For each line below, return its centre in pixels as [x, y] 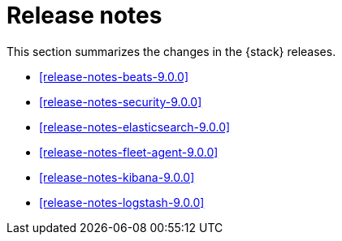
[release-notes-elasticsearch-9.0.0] [135, 127]
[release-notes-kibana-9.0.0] [117, 177]
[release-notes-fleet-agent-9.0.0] [129, 152]
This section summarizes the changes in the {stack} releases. [171, 51]
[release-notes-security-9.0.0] [121, 101]
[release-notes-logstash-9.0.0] [122, 202]
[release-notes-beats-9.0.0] [114, 76]
